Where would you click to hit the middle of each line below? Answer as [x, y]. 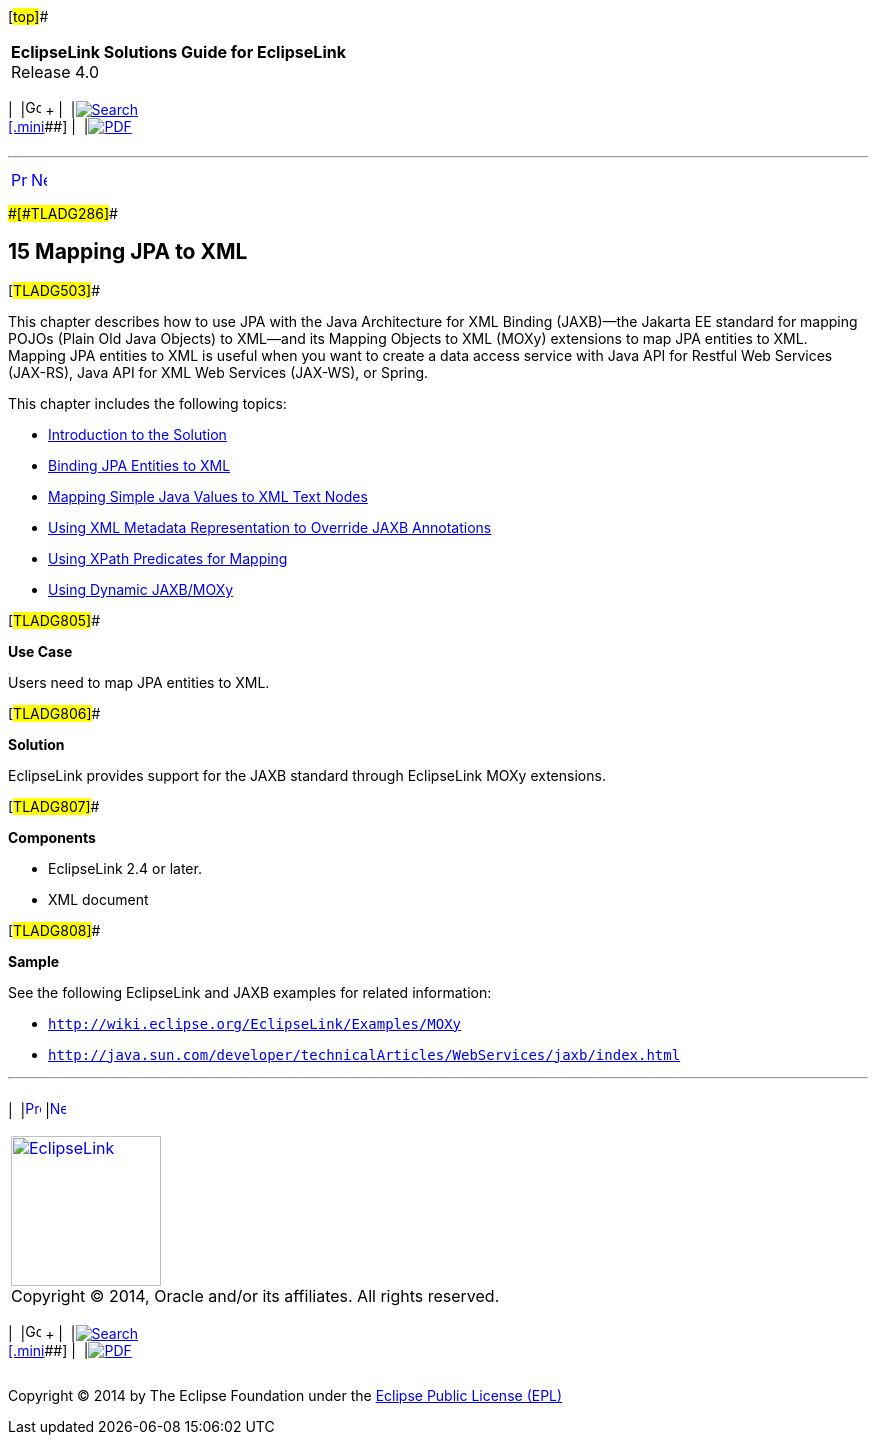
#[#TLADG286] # [63, 213]
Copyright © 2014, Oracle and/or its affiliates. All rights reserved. [255, 1295]
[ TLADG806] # [54, 713]
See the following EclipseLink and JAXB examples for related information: [250, 992]
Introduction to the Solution [137, 434]
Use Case [40, 651]
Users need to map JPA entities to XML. [139, 682]
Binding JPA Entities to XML [139, 465]
